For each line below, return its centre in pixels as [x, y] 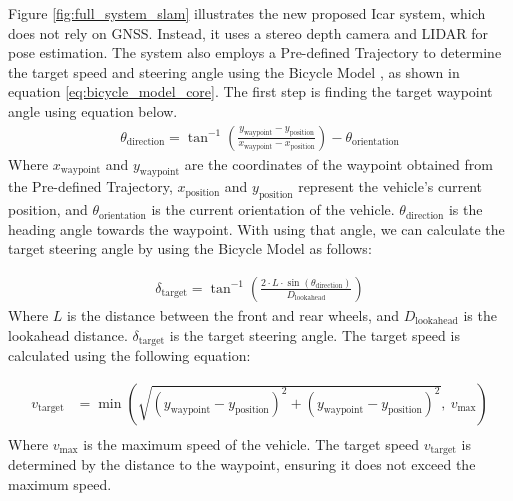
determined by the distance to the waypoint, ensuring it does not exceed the [242, 464]
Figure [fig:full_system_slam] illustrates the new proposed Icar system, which [247, 13]
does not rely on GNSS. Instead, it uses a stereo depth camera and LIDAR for [248, 32]
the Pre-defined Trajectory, [90, 186]
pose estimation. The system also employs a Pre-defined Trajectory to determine [255, 52]
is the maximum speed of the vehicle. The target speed [251, 443]
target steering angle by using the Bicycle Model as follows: [190, 248]
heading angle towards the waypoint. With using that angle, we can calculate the [256, 228]
